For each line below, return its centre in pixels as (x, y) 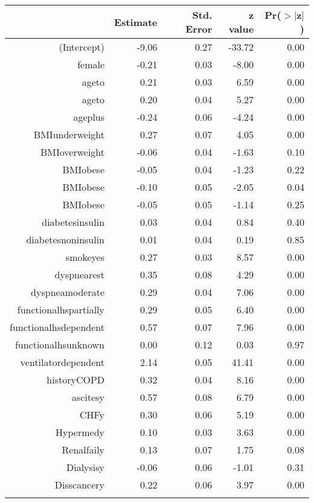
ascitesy (88, 397)
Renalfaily (83, 450)
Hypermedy (80, 432)
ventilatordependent (62, 362)
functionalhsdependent (57, 327)
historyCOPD (76, 380)
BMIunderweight (69, 134)
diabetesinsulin (73, 222)
